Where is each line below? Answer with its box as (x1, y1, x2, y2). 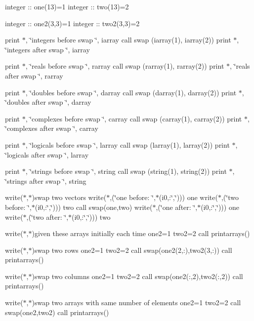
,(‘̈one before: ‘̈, (110, 192, 156, 202)
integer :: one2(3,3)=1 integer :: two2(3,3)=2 (5, 18, 140, 28)
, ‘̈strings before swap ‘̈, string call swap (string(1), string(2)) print (25, 166, 227, 176)
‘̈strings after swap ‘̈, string (5, 175, 86, 186)
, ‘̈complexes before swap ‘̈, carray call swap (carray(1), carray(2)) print (25, 113, 242, 123)
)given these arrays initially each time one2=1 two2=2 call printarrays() (32, 228, 250, 239)
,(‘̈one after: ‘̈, (156, 201, 198, 212)
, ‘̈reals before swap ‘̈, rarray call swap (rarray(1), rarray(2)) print (25, 61, 224, 71)
